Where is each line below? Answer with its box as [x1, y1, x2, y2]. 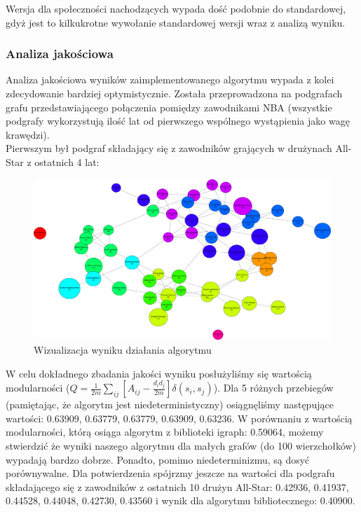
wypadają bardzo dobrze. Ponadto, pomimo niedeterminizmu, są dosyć [6, 452, 310, 466]
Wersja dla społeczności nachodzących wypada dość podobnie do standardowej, [6, 1, 346, 15]
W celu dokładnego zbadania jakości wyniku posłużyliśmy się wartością [6, 366, 312, 380]
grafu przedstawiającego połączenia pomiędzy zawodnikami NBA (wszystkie [6, 99, 332, 114]
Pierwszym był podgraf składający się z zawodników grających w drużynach [6, 141, 332, 155]
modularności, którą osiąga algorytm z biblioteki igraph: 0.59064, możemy [6, 424, 324, 439]
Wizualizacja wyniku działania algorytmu [34, 342, 212, 357]
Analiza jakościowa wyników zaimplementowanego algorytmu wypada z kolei [6, 72, 334, 87]
